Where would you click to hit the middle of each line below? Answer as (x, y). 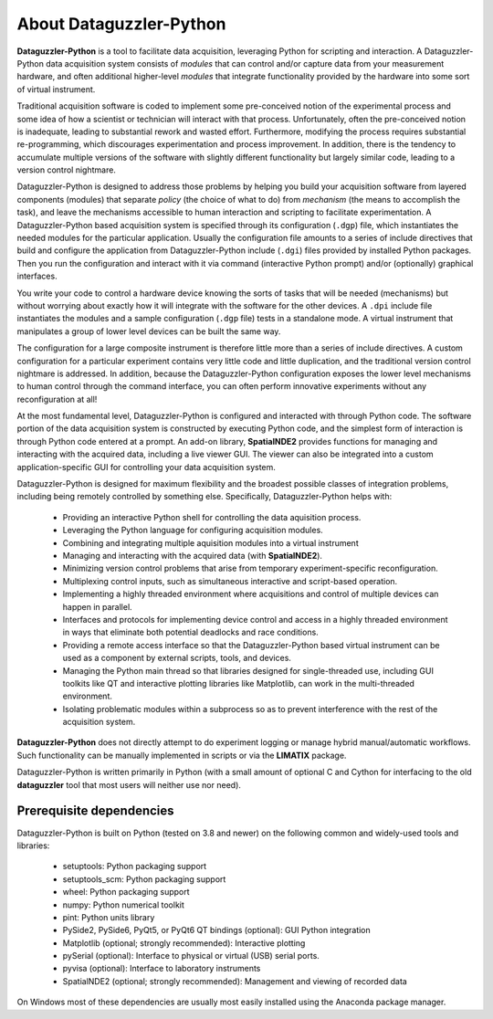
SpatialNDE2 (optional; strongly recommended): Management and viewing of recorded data (235, 981)
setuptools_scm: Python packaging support (144, 879)
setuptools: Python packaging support (135, 867)
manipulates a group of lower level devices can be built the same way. (149, 331)
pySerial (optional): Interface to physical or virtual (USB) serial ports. (191, 956)
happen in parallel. (97, 606)
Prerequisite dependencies (95, 811)
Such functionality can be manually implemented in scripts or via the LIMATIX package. (182, 755)
